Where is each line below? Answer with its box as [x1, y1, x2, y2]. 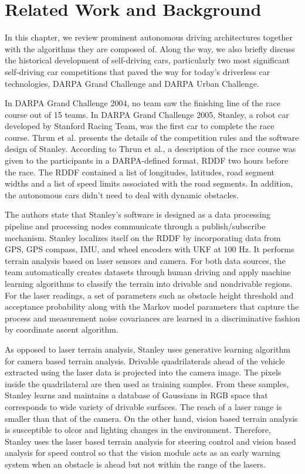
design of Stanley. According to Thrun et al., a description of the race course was [5, 143, 296, 155]
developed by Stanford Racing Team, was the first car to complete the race [5, 120, 274, 132]
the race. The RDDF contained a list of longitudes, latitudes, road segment [5, 165, 275, 178]
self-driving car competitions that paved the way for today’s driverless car [5, 65, 270, 77]
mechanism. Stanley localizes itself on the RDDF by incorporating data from [5, 231, 281, 243]
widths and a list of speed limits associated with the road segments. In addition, [5, 177, 293, 189]
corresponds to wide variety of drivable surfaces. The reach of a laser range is [5, 400, 282, 412]
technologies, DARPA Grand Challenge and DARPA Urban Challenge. [5, 77, 259, 89]
